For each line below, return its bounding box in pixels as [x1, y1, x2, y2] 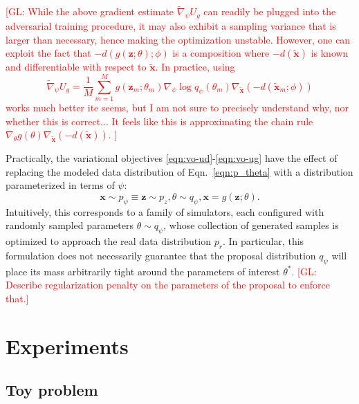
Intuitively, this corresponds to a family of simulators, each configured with [6, 204, 324, 219]
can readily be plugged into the [203, 4, 336, 19]
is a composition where [172, 46, 270, 60]
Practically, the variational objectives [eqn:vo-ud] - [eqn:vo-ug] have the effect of [6, 151, 338, 165]
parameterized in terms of [6, 178, 115, 192]
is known [311, 46, 349, 60]
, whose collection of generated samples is [163, 218, 339, 232]
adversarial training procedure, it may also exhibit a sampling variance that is [6, 19, 336, 33]
